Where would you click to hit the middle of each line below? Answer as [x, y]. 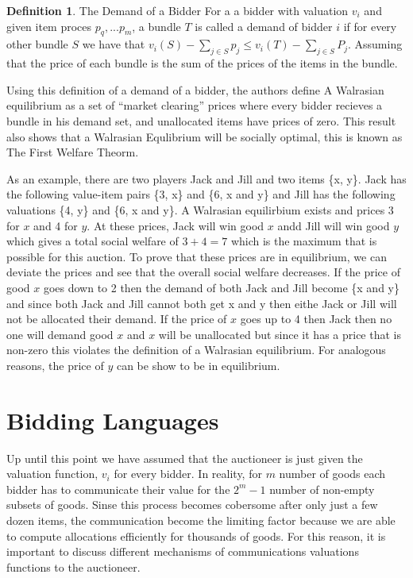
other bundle [37, 44]
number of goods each [332, 474]
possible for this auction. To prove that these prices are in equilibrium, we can [197, 256]
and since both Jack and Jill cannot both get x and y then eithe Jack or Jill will [202, 303]
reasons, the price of [55, 365]
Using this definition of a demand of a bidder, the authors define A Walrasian [195, 89]
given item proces [49, 26]
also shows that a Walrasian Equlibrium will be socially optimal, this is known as [205, 136]
